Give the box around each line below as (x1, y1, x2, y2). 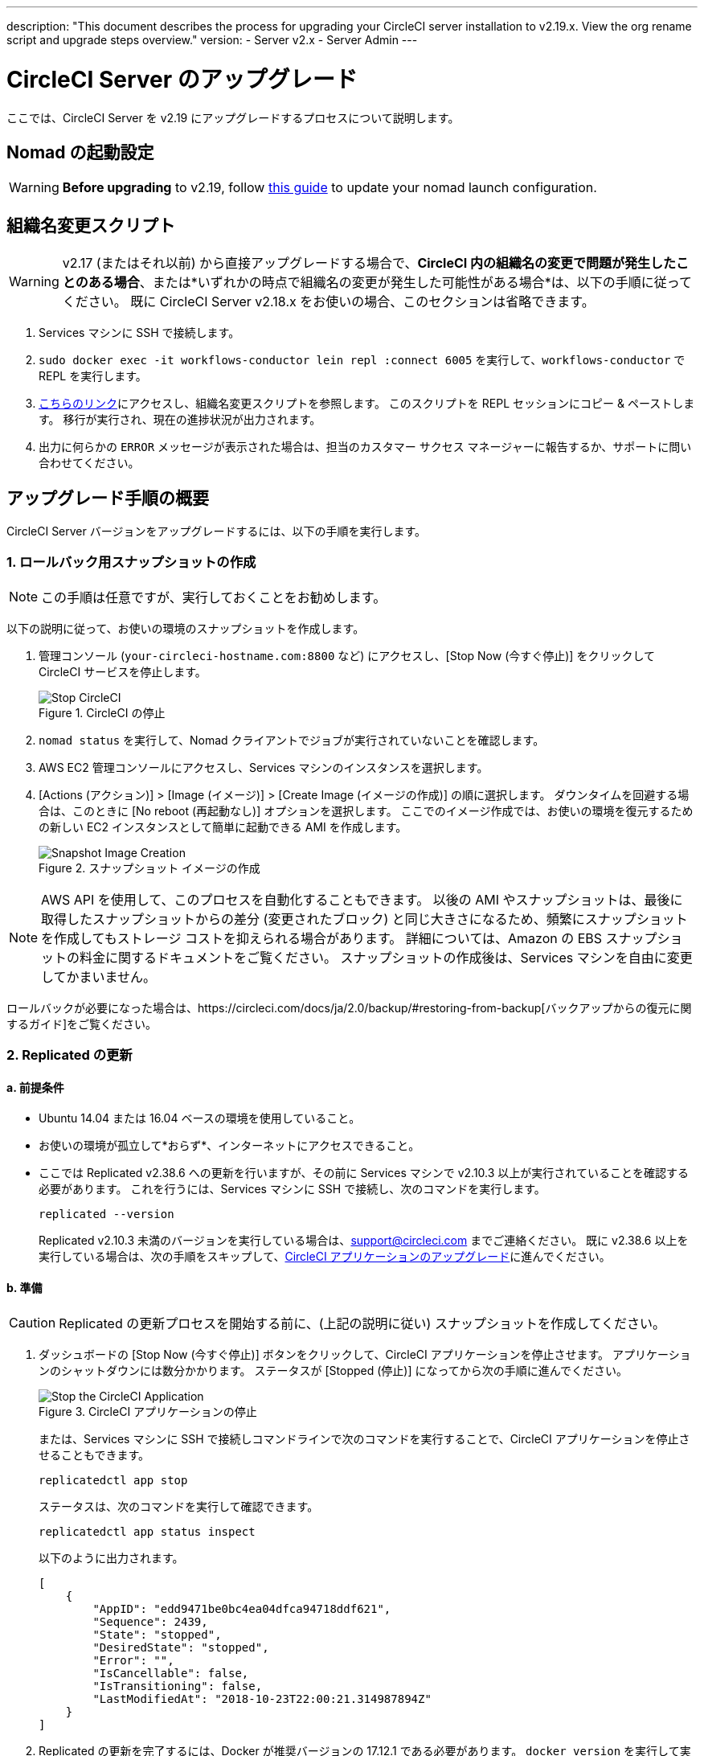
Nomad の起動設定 (6, 142, 154, 162)
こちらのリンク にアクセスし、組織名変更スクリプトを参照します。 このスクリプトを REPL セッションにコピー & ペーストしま (39, 396, 695, 411)
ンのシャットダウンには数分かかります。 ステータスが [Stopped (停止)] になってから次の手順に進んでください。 (39, 1363, 628, 1377)
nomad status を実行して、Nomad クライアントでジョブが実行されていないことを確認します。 (39, 732, 545, 747)
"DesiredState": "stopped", (92, 1640, 269, 1654)
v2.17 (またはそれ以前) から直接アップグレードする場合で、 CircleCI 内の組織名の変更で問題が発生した (62, 255, 677, 272)
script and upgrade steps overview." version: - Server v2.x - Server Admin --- (6, 33, 418, 47)
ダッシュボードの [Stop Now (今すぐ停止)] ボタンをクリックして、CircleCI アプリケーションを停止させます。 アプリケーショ (39, 1347, 691, 1361)
